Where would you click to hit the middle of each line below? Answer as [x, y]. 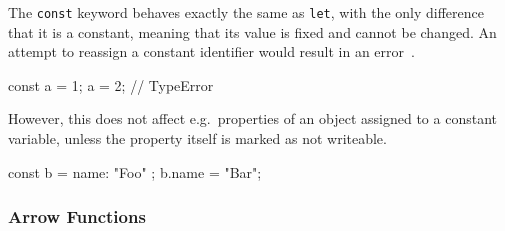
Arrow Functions [77, 216]
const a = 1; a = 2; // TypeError [111, 84]
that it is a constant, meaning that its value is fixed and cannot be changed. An [252, 31]
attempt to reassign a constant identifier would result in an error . [211, 51]
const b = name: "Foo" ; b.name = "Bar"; [135, 171]
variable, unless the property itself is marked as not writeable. [197, 138]
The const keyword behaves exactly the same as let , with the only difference [246, 12]
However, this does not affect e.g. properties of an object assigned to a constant [252, 118]
